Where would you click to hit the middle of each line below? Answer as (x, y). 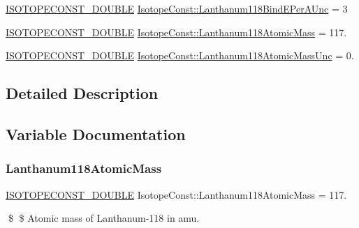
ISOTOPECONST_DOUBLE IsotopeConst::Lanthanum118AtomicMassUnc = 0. (180, 55)
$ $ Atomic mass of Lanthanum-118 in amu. (104, 218)
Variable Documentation (96, 134)
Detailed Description (82, 93)
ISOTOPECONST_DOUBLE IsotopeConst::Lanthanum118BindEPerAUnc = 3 (177, 8)
